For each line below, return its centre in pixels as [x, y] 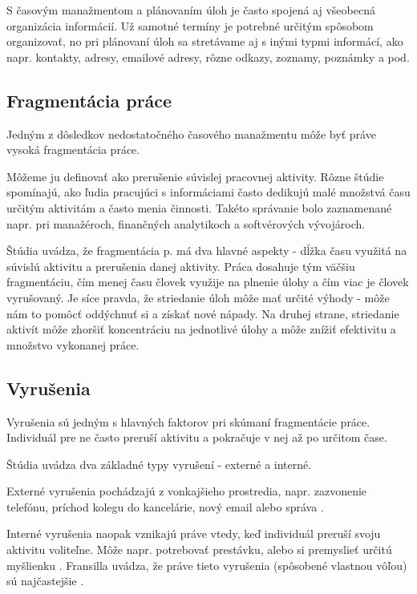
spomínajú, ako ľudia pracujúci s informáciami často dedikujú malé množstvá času [208, 192]
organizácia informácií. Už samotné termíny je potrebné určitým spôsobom [190, 25]
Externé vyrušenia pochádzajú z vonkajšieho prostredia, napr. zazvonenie [187, 491]
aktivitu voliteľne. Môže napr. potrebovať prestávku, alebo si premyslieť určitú [199, 550]
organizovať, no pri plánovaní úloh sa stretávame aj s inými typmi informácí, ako [205, 41]
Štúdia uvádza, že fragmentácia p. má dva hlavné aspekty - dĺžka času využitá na [207, 251]
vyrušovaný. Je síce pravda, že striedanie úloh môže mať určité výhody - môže [198, 297]
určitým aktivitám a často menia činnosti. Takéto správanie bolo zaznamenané [199, 207]
